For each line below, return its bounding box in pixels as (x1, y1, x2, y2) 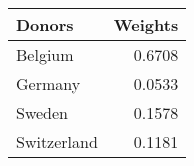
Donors (16, 13, 74, 36)
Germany (16, 72, 81, 95)
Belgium (16, 43, 74, 66)
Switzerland (16, 130, 98, 153)
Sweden (16, 101, 69, 124)
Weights (113, 13, 179, 36)
